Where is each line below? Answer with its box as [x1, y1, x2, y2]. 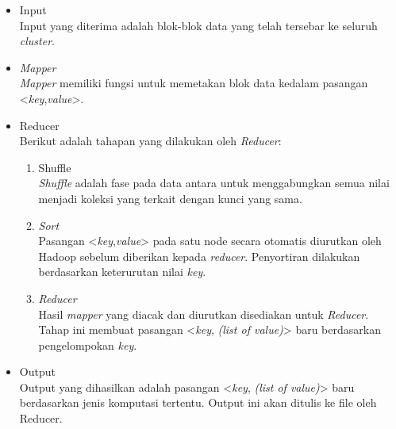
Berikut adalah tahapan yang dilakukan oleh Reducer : [19, 132, 282, 149]
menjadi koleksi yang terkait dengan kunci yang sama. [38, 190, 302, 206]
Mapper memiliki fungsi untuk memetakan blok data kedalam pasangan [19, 75, 368, 91]
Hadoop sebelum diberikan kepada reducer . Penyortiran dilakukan [38, 247, 360, 264]
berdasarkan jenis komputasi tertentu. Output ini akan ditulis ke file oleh [19, 394, 377, 411]
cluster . [19, 33, 55, 49]
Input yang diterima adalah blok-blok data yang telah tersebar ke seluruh [19, 17, 378, 33]
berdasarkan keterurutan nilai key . [38, 263, 206, 280]
